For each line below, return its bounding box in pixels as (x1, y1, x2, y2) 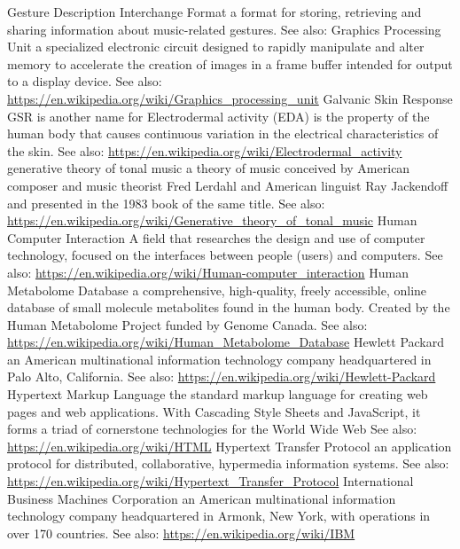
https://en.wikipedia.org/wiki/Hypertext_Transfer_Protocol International (7, 472, 414, 490)
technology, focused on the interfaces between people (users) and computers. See (7, 246, 443, 264)
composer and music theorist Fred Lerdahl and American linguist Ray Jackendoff (7, 176, 448, 194)
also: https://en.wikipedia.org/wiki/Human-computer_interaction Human (7, 263, 409, 281)
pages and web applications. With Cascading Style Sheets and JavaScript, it (7, 402, 421, 420)
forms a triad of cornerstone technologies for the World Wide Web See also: (7, 420, 417, 438)
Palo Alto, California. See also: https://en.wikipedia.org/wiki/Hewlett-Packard (7, 367, 436, 386)
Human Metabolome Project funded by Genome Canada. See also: (7, 315, 368, 333)
